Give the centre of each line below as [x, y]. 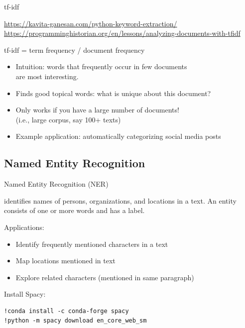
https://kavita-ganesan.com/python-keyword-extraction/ [91, 23]
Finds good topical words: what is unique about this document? [113, 93]
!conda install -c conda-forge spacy [66, 311]
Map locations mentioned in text [65, 261]
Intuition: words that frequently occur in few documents [101, 66]
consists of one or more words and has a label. [74, 210]
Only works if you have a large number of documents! [97, 110]
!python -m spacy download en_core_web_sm [75, 321]
